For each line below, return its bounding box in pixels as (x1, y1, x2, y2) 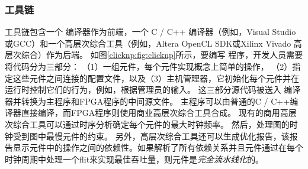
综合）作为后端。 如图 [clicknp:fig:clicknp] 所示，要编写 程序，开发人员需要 (21, 48, 303, 61)
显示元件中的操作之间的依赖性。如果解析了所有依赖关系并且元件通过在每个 (12, 141, 303, 154)
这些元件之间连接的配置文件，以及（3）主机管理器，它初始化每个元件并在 (12, 71, 299, 84)
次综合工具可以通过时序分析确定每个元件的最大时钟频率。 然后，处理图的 (5, 118, 290, 130)
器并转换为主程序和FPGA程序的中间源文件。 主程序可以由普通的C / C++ (5, 95, 290, 107)
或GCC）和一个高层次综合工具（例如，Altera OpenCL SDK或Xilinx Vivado (5, 37, 291, 49)
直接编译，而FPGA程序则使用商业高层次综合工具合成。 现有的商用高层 (21, 106, 297, 119)
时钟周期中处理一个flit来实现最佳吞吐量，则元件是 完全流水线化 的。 (5, 152, 264, 165)
